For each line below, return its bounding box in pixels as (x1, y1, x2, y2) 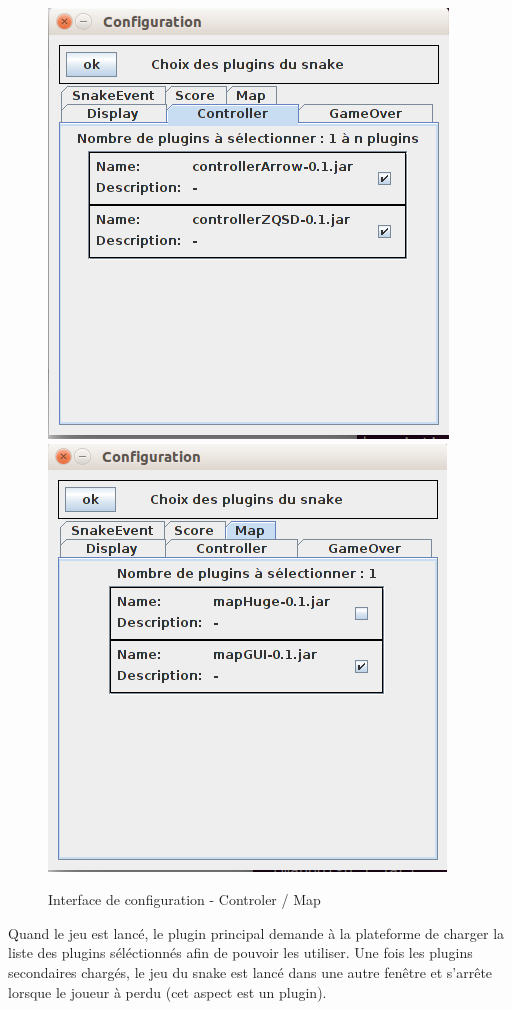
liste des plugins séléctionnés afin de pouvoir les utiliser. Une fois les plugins (8, 942, 473, 963)
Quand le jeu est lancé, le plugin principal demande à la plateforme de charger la (8, 922, 505, 943)
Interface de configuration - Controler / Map (48, 889, 321, 910)
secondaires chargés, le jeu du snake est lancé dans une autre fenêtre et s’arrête (8, 961, 493, 982)
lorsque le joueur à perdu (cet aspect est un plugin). (8, 981, 327, 1002)
